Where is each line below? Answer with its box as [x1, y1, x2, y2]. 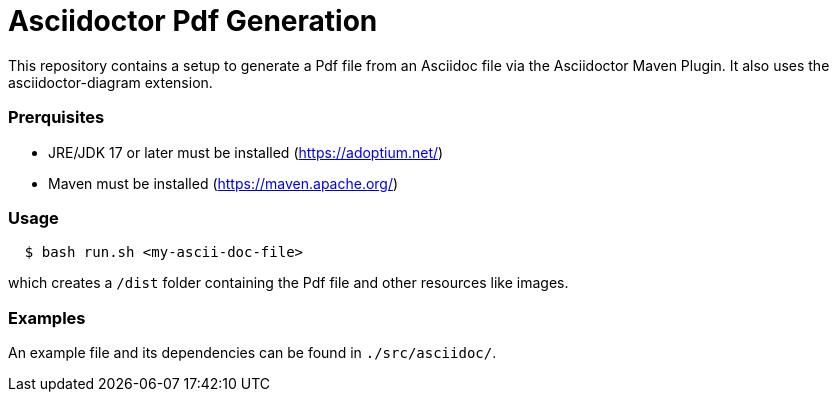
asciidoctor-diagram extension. [8, 73, 213, 91]
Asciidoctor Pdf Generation [8, 4, 378, 38]
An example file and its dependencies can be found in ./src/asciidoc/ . [8, 344, 497, 361]
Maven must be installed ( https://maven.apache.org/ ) [48, 174, 399, 192]
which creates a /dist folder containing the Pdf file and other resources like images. [8, 274, 569, 292]
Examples [8, 307, 86, 328]
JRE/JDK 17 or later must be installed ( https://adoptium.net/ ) [48, 143, 444, 161]
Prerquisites [8, 107, 105, 128]
